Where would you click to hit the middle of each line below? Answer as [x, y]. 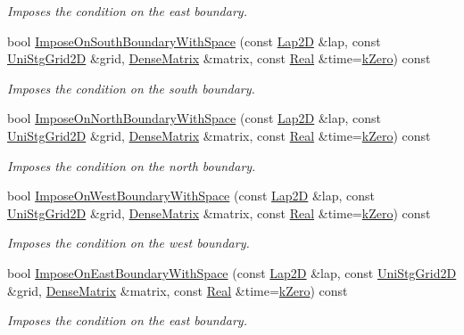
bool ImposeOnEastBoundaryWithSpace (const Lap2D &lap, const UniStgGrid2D [232, 272]
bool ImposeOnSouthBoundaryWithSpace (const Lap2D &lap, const [194, 41]
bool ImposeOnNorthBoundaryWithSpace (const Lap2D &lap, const [195, 118]
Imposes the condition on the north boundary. [132, 165]
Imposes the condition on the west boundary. [128, 243]
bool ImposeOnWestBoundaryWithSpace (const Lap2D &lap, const [191, 196]
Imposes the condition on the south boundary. [131, 88]
